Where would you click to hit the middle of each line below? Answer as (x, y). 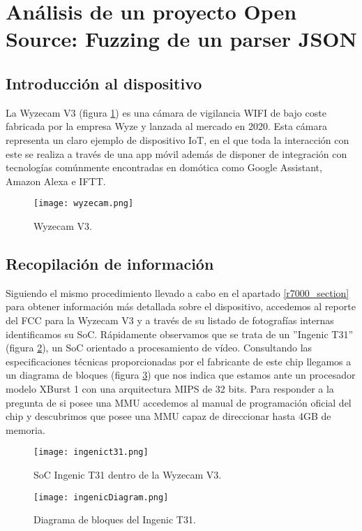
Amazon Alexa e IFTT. (56, 181)
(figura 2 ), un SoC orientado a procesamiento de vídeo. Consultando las (159, 348)
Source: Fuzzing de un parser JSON (181, 39)
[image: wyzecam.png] (84, 204)
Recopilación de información (110, 263)
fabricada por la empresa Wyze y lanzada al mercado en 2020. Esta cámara (166, 126)
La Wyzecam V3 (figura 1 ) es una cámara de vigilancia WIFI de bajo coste (166, 112)
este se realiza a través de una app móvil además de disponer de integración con (176, 153)
